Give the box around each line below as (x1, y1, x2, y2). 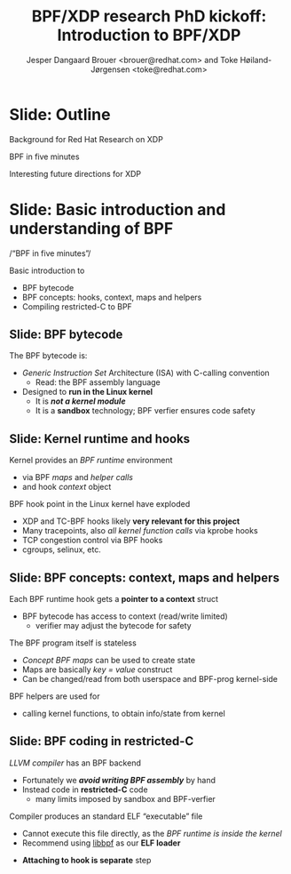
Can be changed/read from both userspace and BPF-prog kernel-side (21, 674, 278, 685)
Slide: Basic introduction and (9, 199, 226, 220)
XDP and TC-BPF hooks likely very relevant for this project (21, 516, 240, 526)
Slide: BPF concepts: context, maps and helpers (9, 570, 279, 585)
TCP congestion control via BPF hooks (21, 535, 163, 546)
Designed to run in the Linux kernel (21, 387, 153, 397)
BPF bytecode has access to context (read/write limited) (21, 611, 228, 621)
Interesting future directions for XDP (9, 168, 142, 179)
